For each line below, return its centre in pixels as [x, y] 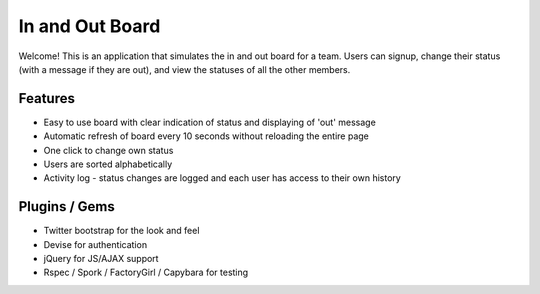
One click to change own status [108, 150]
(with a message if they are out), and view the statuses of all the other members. [184, 69]
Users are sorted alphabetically [108, 164]
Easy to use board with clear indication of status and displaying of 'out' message [210, 122]
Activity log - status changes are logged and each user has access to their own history [222, 178]
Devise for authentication [95, 244]
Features [46, 98]
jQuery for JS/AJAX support [101, 259]
